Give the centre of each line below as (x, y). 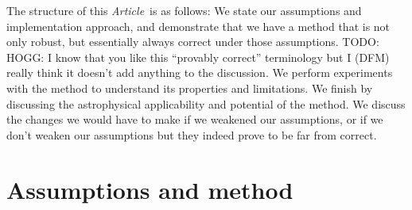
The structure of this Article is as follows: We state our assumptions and (184, 10)
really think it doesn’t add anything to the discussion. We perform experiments (200, 73)
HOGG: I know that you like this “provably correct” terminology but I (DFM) (198, 57)
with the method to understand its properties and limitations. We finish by (190, 88)
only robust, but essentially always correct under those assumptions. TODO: (193, 42)
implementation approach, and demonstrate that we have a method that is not (198, 26)
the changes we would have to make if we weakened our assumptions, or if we (195, 119)
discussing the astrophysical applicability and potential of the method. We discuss (206, 103)
